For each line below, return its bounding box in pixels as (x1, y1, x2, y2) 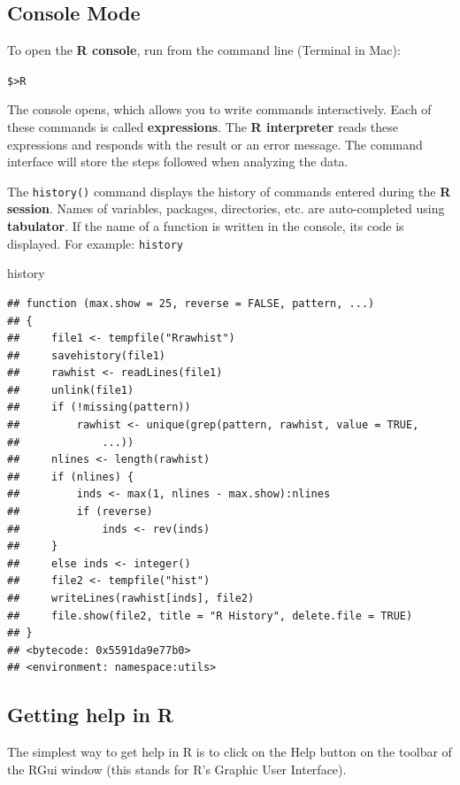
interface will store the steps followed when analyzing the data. (7, 152, 349, 171)
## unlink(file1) (7, 383, 134, 396)
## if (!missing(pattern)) (7, 401, 191, 414)
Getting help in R (7, 701, 173, 728)
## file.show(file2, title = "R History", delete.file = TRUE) (7, 609, 413, 622)
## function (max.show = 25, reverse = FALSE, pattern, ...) (7, 296, 375, 310)
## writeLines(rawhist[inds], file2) (7, 592, 255, 605)
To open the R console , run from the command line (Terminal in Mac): (7, 41, 401, 59)
